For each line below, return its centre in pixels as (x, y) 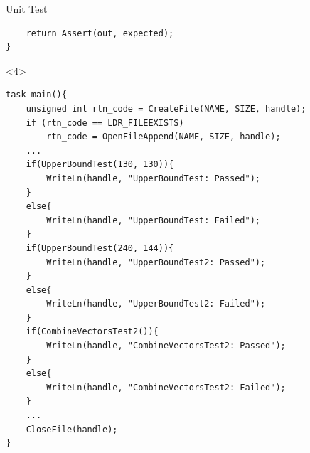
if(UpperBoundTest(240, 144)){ (100, 248)
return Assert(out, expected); (100, 33)
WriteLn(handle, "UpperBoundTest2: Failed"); (156, 304)
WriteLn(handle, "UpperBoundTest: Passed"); (153, 178)
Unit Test (27, 9)
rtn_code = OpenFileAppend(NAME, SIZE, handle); (164, 137)
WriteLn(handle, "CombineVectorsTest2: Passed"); (166, 346)
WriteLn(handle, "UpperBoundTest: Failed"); (153, 220)
